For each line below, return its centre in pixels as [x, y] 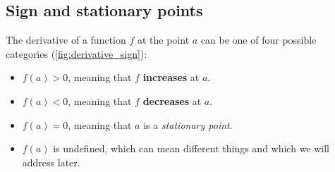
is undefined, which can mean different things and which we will [191, 148]
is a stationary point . [188, 124]
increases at [171, 77]
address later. [51, 162]
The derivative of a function [66, 40]
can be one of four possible [258, 40]
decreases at [172, 100]
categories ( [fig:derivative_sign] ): [77, 53]
